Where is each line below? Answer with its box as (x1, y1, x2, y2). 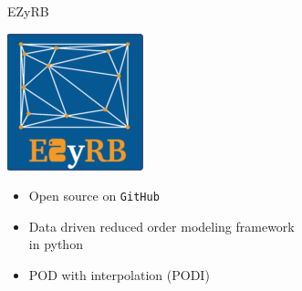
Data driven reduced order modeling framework (28, 216, 295, 235)
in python (28, 234, 83, 254)
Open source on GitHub (28, 186, 160, 205)
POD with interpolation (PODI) (28, 265, 210, 285)
